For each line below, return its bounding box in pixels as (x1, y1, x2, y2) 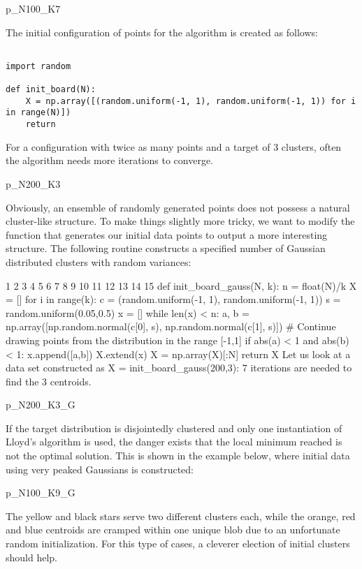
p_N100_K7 (6, 1, 61, 15)
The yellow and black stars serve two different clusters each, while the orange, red (6, 508, 356, 523)
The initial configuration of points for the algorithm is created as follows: (6, 24, 318, 39)
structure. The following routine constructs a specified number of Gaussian (6, 241, 326, 256)
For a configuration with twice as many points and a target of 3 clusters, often (6, 139, 342, 154)
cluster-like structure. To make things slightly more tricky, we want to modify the (6, 214, 355, 228)
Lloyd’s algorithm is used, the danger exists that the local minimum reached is (6, 434, 342, 449)
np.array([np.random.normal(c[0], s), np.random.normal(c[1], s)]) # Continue (6, 319, 336, 334)
